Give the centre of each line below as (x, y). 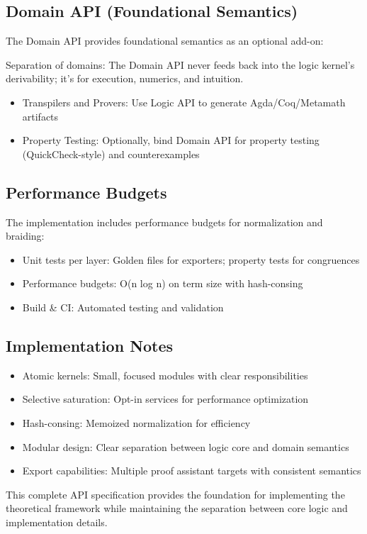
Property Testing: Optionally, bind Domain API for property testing (171, 140)
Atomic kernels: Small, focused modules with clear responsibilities (165, 375)
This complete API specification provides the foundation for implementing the (175, 494)
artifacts (40, 116)
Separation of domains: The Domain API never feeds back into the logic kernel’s (180, 64)
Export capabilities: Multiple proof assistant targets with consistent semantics (192, 471)
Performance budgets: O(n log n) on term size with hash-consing (163, 283)
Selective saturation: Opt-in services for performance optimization (165, 399)
